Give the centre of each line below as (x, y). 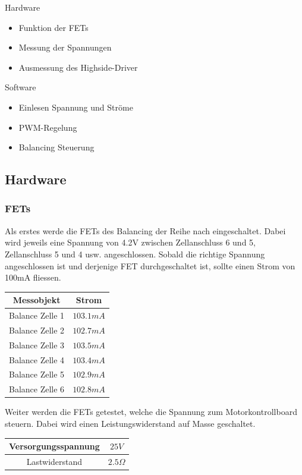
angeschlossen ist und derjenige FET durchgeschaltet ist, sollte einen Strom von (150, 265)
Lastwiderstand (54, 461)
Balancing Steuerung (56, 147)
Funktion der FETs (54, 27)
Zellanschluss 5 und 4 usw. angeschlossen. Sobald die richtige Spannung (135, 254)
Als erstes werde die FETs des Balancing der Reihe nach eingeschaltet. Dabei (145, 230)
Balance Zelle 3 (37, 345)
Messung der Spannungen (65, 47)
